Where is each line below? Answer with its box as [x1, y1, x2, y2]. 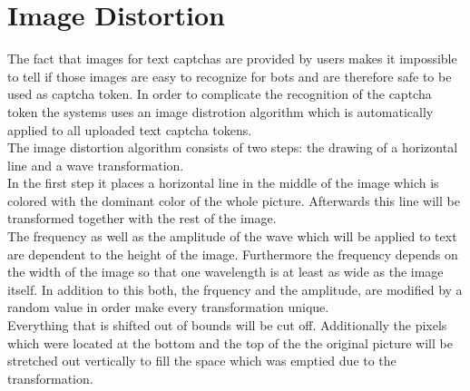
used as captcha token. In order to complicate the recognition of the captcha [7, 84, 432, 103]
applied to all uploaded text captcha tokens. [7, 120, 252, 139]
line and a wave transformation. [7, 155, 184, 174]
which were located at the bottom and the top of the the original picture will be [7, 333, 453, 352]
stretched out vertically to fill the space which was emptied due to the [7, 351, 397, 370]
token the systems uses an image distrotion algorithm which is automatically [7, 102, 434, 121]
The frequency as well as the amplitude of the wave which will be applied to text [7, 227, 457, 246]
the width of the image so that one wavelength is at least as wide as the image [7, 262, 444, 281]
